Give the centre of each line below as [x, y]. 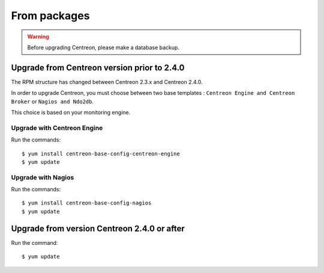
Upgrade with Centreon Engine [57, 128]
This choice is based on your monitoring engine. [71, 112]
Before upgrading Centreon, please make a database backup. [103, 47]
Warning [38, 37]
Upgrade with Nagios [43, 177]
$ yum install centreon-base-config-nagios [87, 203]
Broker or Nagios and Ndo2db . [52, 101]
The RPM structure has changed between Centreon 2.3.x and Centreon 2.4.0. [107, 82]
